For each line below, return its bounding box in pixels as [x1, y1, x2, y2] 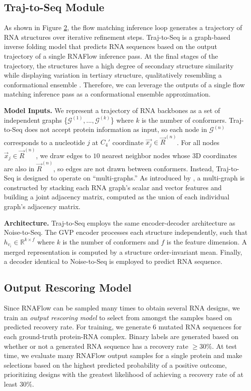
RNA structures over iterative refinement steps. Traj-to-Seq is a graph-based [4, 32, 231, 42]
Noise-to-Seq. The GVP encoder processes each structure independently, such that [4, 227, 248, 237]
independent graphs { [4, 114, 68, 125]
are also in [4, 163, 35, 173]
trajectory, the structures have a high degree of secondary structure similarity [4, 60, 234, 70]
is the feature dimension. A [166, 236, 247, 246]
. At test [212, 341, 237, 351]
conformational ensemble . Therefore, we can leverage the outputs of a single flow [4, 79, 245, 89]
